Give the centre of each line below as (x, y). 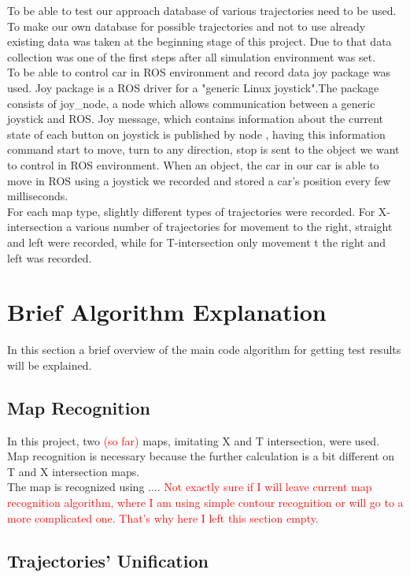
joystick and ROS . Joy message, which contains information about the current (195, 119)
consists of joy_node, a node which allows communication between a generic (191, 103)
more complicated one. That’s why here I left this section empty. (163, 517)
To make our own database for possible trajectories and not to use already (187, 26)
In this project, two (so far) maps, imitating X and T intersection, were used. (194, 440)
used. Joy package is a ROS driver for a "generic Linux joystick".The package (193, 87)
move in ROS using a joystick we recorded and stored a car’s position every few (199, 180)
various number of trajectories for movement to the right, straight (234, 227)
